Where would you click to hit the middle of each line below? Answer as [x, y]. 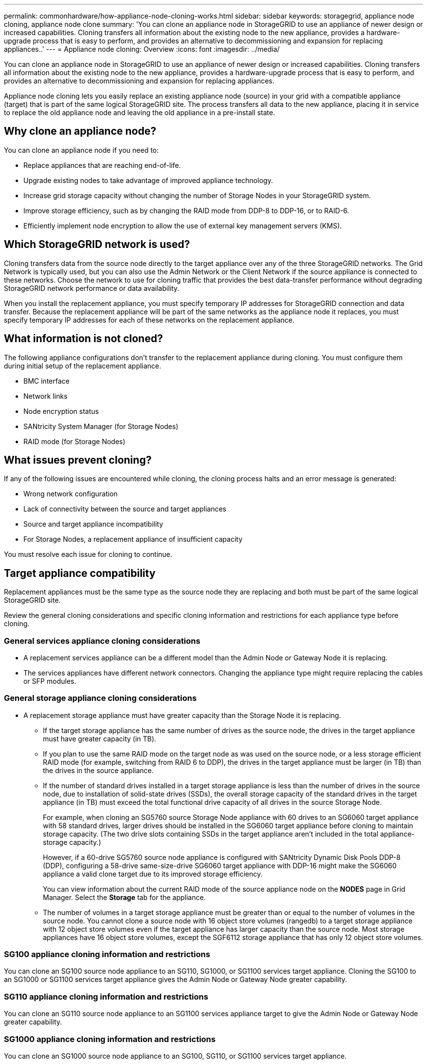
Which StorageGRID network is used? [97, 245]
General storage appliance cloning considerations [100, 698]
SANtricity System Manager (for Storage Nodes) [101, 426]
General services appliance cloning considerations [102, 641]
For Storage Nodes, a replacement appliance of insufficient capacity [133, 539]
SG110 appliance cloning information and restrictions [106, 996]
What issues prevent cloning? [78, 460]
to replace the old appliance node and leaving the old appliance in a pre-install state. [140, 113]
